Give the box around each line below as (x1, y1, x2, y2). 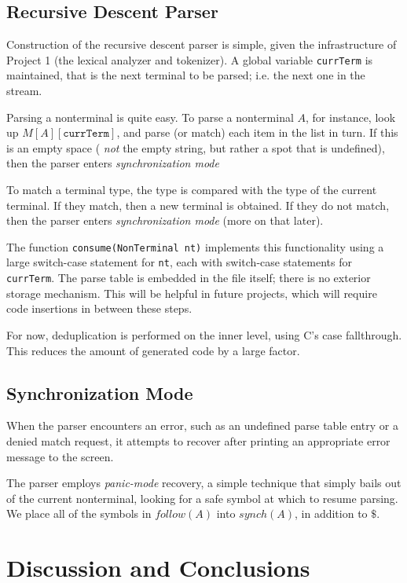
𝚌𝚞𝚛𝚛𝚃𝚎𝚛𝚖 (63, 128, 110, 140)
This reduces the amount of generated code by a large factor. (6, 342, 300, 358)
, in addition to (295, 505, 368, 522)
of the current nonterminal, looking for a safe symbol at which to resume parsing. (6, 489, 398, 506)
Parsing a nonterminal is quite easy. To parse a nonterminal (6, 108, 294, 125)
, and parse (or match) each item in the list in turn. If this (116, 124, 398, 141)
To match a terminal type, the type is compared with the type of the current (6, 181, 377, 198)
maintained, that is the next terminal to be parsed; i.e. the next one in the (6, 67, 365, 83)
